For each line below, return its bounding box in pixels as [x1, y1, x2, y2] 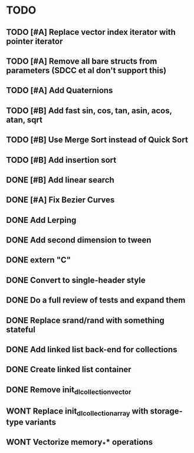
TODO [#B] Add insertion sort [6, 155, 117, 165]
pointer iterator [6, 36, 63, 46]
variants [25, 417, 56, 427]
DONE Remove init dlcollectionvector [6, 385, 131, 396]
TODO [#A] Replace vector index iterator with [6, 27, 176, 37]
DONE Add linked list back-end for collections [6, 344, 177, 354]
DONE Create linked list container [6, 365, 131, 375]
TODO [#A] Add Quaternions [6, 86, 113, 96]
